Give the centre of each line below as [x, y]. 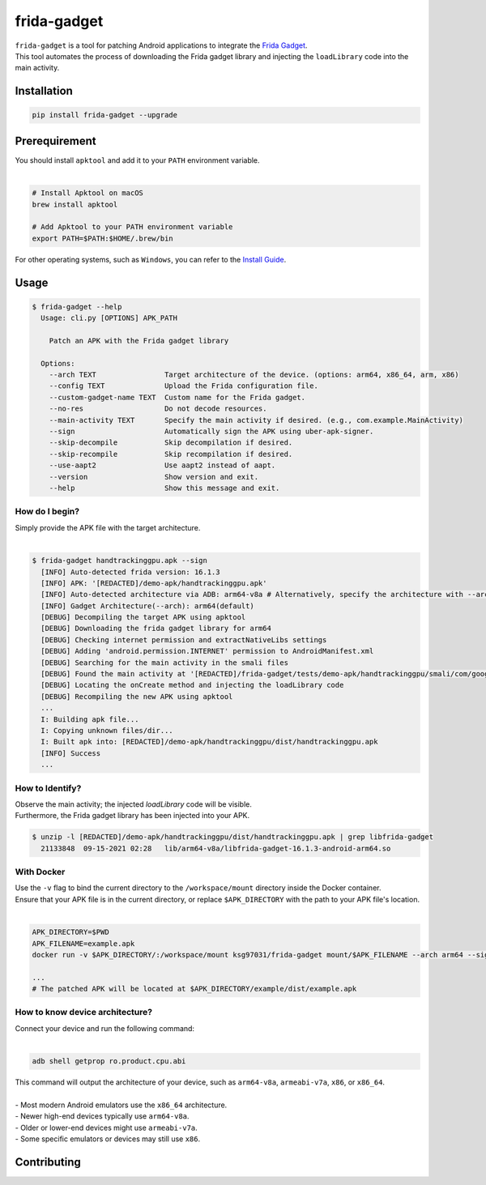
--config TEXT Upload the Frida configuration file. [184, 386]
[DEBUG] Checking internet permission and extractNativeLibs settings [184, 639]
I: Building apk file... [90, 719]
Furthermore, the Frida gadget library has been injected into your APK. [132, 816]
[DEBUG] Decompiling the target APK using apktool [143, 617]
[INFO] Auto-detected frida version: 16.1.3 [130, 572]
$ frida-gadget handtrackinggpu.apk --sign [120, 561]
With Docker [40, 872]
